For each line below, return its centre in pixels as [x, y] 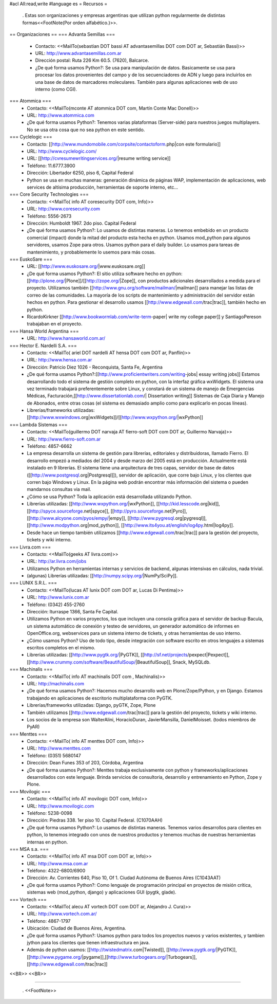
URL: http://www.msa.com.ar [57, 863]
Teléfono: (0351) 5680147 [54, 755]
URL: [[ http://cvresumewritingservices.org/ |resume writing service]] [99, 158]
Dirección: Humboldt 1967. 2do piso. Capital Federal [82, 223]
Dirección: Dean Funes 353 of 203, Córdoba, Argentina [85, 763]
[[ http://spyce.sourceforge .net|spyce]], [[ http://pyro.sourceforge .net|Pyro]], [107, 511]
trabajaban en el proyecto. [55, 324]
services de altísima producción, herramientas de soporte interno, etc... [103, 187]
